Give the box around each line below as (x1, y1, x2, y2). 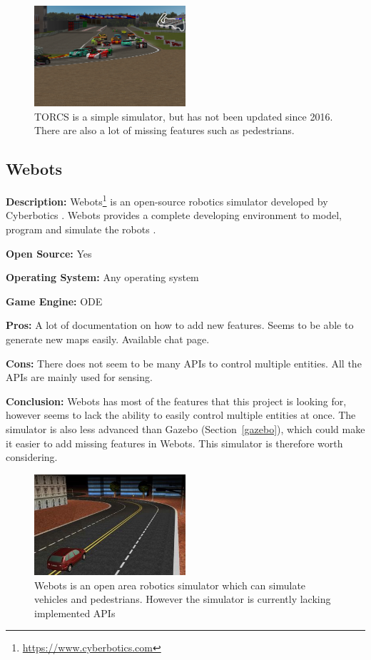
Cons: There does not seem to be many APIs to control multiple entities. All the (6, 355, 362, 370)
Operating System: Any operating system (6, 270, 199, 285)
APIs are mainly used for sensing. (6, 370, 153, 385)
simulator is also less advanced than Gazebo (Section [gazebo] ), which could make (6, 421, 365, 436)
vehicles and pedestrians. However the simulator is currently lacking (34, 592, 331, 606)
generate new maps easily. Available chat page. (6, 331, 210, 346)
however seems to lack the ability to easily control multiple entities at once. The (6, 407, 356, 422)
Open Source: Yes (6, 245, 92, 260)
